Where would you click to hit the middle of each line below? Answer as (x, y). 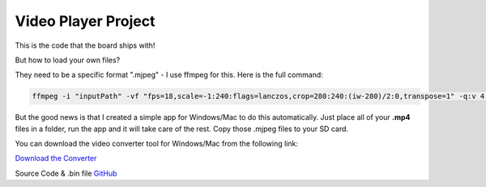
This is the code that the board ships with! (85, 45)
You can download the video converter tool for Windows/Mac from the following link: (157, 144)
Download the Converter (56, 159)
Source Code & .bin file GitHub (66, 173)
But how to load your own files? (68, 60)
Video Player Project (85, 21)
